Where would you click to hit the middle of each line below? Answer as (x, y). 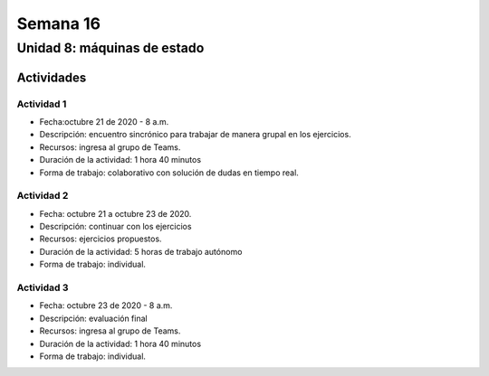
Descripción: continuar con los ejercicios (115, 227)
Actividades (52, 77)
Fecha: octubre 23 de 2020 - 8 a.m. (106, 305)
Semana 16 (59, 23)
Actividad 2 (43, 196)
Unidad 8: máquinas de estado (110, 48)
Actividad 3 (43, 287)
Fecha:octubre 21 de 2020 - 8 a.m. (104, 121)
